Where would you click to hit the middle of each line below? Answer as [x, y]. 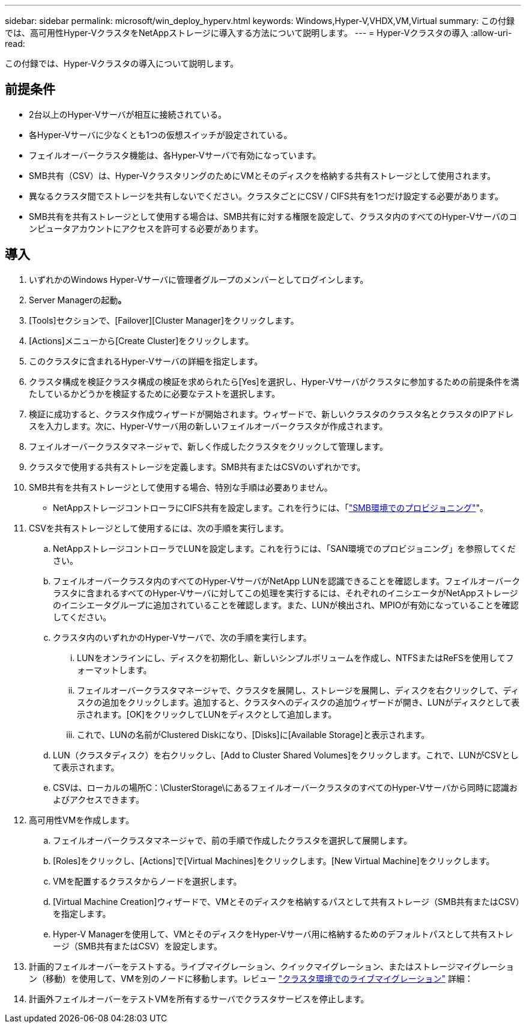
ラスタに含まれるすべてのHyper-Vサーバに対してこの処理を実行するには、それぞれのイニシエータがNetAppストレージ [286, 593]
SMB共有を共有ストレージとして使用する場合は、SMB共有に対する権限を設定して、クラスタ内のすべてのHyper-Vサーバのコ [273, 216]
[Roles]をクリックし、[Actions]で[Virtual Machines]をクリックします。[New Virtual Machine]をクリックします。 [274, 860]
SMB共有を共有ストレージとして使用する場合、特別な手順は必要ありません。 [181, 487]
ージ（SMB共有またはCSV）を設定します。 [138, 946]
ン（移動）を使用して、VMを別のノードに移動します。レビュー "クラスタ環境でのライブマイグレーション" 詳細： [251, 978]
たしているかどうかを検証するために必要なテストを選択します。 [155, 393]
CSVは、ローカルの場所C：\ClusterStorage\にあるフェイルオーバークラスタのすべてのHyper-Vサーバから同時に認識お [285, 787]
